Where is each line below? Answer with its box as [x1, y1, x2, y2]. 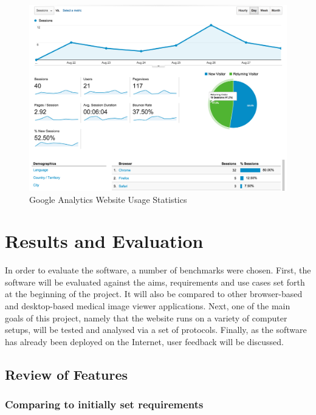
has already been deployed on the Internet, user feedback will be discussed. [5, 335, 284, 348]
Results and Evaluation [5, 228, 204, 253]
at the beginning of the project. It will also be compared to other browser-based [5, 287, 303, 300]
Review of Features [5, 365, 128, 383]
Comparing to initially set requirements [5, 397, 204, 412]
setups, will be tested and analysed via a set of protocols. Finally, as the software [5, 323, 307, 336]
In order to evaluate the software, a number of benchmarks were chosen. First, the [5, 264, 311, 276]
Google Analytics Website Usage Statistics [29, 193, 187, 205]
